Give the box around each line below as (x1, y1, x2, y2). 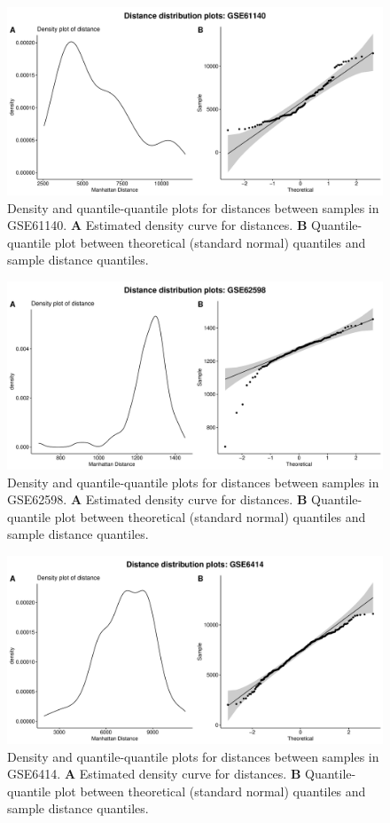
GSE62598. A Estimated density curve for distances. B (7, 490, 308, 509)
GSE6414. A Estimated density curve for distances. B (7, 764, 301, 783)
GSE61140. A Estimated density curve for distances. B (7, 216, 308, 234)
